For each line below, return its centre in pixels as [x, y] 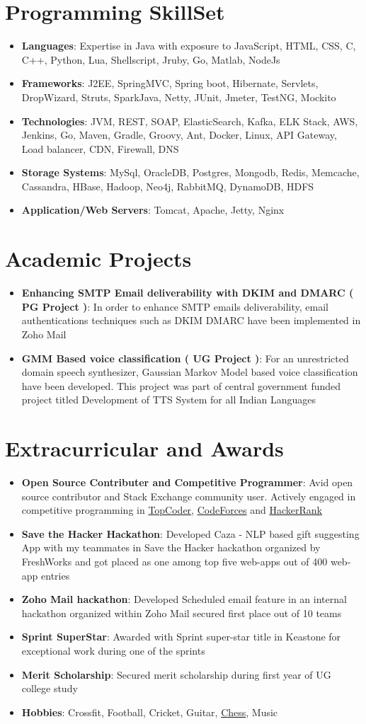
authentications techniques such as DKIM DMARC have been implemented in [191, 320]
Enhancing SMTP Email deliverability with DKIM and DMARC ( [188, 293]
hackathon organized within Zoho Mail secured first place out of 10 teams [182, 613]
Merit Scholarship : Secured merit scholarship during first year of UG [176, 674]
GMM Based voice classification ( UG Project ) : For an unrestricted [185, 358]
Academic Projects [98, 259]
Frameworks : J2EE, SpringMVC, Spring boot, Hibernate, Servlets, [170, 83]
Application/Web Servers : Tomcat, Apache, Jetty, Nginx [153, 210]
